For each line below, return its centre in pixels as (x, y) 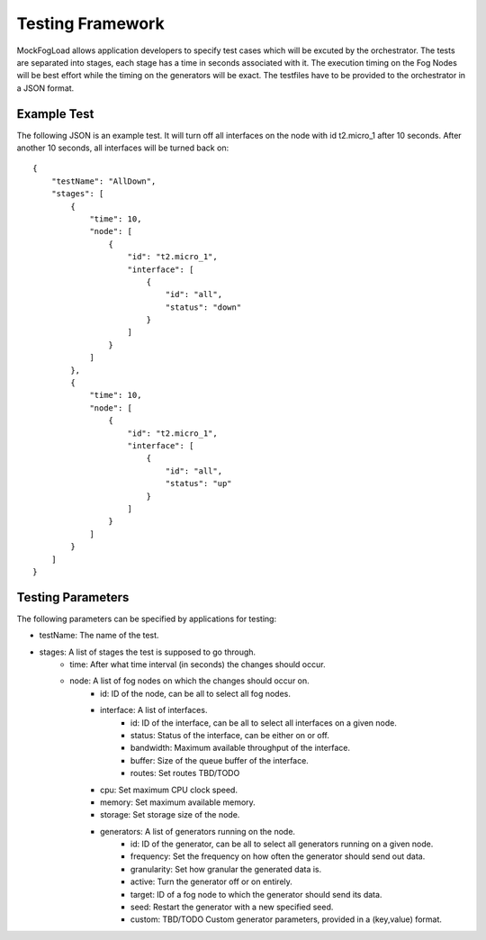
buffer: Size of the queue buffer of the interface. (220, 760)
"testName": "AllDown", (103, 181)
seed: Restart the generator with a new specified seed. (232, 907)
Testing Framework (91, 23)
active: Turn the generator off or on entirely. (211, 881)
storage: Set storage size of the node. (170, 815)
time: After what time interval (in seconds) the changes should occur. (198, 664)
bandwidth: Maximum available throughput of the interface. (241, 748)
